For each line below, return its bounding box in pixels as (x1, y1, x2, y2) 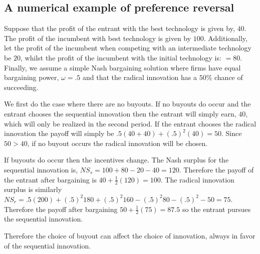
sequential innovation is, (4, 164, 78, 174)
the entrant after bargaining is (4, 174, 97, 184)
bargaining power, (4, 72, 59, 82)
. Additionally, (203, 32, 247, 43)
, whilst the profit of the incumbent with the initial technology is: (21, 52, 221, 62)
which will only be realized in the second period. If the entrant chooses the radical (4, 118, 256, 128)
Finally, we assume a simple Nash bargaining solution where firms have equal (4, 62, 241, 72)
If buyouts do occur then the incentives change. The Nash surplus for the (4, 154, 229, 165)
